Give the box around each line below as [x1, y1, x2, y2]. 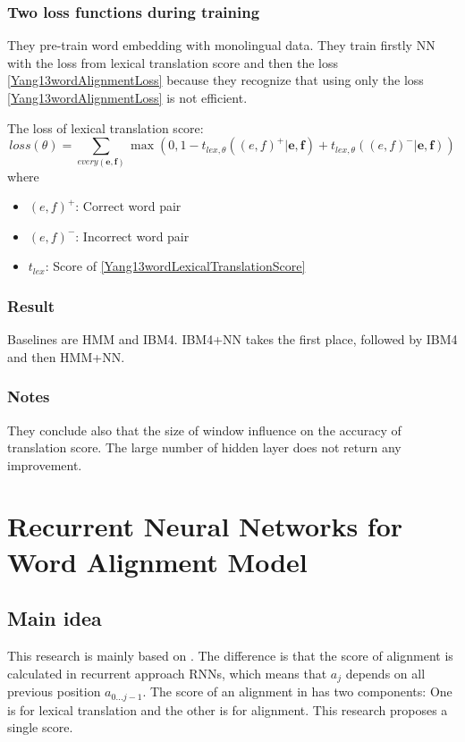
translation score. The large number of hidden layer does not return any [7, 438, 402, 457]
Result [7, 294, 55, 316]
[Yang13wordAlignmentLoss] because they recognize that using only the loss [7, 71, 424, 89]
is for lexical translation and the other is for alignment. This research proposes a [7, 700, 448, 719]
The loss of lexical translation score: [7, 118, 204, 137]
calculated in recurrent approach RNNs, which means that [7, 663, 327, 682]
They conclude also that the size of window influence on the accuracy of [7, 420, 402, 439]
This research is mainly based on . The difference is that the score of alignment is [7, 646, 453, 665]
